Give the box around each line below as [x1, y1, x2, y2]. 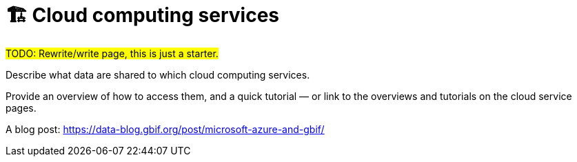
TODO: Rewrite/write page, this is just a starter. [6, 47, 219, 59]
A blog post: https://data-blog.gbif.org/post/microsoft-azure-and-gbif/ [6, 123, 325, 135]
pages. [6, 101, 37, 114]
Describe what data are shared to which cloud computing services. [6, 68, 310, 81]
